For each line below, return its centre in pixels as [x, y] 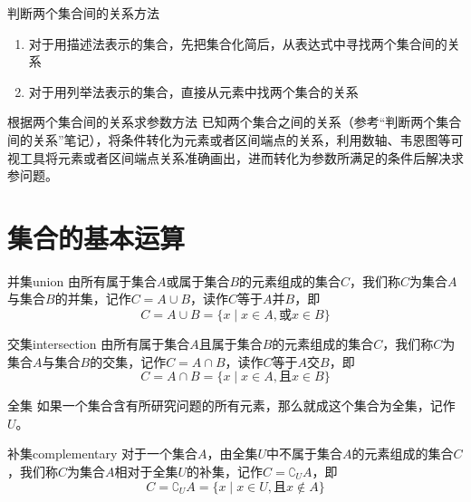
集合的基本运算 [96, 237]
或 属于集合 [198, 280]
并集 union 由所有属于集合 [82, 280]
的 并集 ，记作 [93, 299]
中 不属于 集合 [305, 454]
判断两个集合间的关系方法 [83, 13]
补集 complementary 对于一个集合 [103, 454]
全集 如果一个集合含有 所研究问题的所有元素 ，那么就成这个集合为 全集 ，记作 [231, 405]
